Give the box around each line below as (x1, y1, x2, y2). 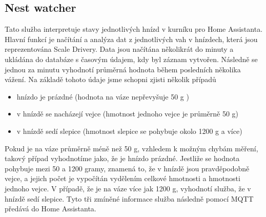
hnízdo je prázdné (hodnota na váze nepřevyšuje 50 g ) (16, 91, 189, 102)
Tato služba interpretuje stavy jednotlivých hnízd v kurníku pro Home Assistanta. (5, 24, 263, 34)
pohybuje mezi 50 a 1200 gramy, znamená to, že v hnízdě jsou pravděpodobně (5, 163, 250, 173)
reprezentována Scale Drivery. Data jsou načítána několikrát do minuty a (5, 44, 234, 54)
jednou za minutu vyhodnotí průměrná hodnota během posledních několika (5, 64, 241, 74)
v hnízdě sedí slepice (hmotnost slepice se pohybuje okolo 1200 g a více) (16, 125, 242, 136)
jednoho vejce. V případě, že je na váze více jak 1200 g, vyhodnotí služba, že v (5, 183, 251, 193)
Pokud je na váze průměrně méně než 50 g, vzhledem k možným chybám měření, (5, 143, 258, 153)
